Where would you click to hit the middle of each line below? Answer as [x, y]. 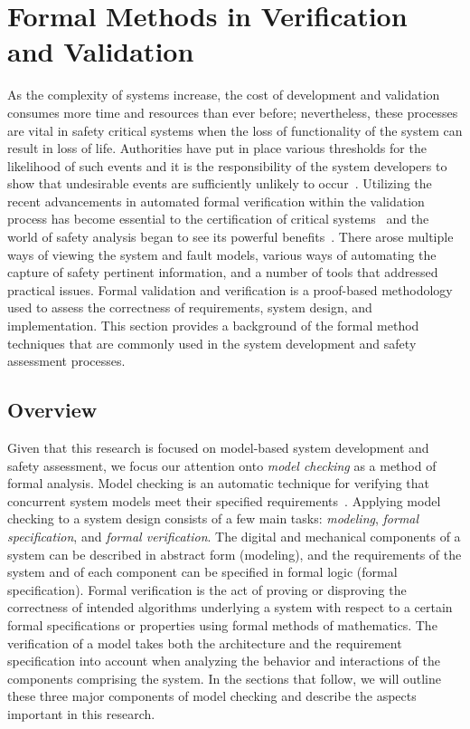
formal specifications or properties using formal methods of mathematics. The [222, 624]
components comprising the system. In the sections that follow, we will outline [224, 678]
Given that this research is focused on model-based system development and [218, 448]
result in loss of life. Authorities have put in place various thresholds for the [217, 148]
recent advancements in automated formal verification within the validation [216, 201]
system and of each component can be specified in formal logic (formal [202, 572]
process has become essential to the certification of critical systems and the [218, 219]
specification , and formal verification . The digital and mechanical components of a [234, 536]
